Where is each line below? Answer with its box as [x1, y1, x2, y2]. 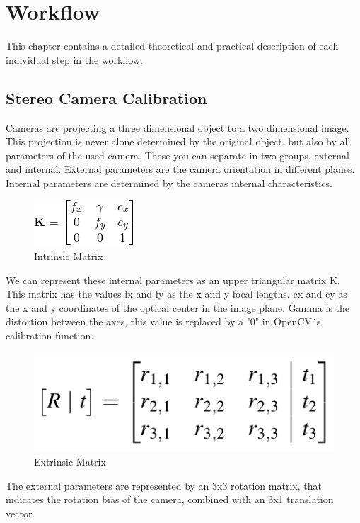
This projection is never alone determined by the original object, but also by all [6, 134, 351, 149]
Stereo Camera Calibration [6, 86, 207, 108]
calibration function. [6, 328, 94, 343]
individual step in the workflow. [6, 52, 143, 67]
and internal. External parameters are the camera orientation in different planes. [6, 162, 355, 176]
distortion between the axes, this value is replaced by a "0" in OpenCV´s [6, 314, 321, 329]
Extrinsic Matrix [34, 454, 106, 468]
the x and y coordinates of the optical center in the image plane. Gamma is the [6, 300, 350, 315]
